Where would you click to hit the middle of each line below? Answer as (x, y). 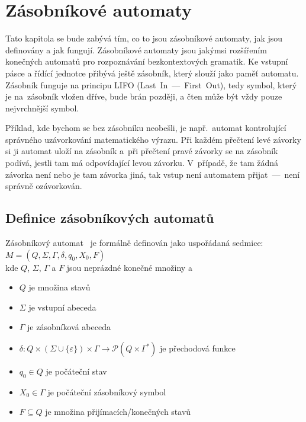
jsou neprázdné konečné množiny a (129, 267)
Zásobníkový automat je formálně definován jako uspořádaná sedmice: (134, 243)
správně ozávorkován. (44, 186)
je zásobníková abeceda (69, 327)
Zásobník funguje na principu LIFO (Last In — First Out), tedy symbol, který (151, 84)
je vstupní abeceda (62, 307)
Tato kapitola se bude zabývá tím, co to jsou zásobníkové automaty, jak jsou (144, 38)
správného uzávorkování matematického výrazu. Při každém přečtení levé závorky (153, 139)
